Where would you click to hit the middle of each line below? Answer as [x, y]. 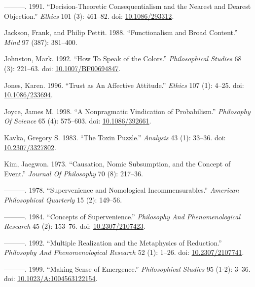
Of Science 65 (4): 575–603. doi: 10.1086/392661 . [78, 121]
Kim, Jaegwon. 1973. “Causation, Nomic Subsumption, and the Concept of [117, 164]
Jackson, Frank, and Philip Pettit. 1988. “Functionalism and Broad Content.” [121, 32]
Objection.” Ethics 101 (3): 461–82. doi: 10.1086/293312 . [89, 16]
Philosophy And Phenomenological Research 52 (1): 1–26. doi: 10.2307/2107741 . [124, 252]
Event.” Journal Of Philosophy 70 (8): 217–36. [73, 173]
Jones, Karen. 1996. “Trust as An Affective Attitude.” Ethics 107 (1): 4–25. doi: [124, 85]
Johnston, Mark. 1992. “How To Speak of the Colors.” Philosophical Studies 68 [123, 59]
